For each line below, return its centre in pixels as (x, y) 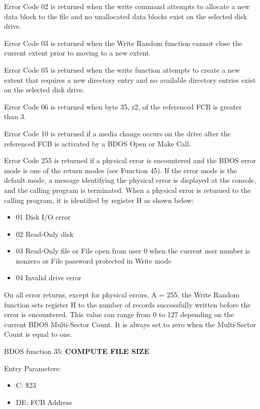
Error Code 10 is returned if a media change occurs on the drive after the (117, 133)
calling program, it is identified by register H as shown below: (99, 200)
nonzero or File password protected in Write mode (93, 260)
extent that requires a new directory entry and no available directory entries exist (130, 80)
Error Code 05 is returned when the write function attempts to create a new (122, 69)
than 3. (15, 116)
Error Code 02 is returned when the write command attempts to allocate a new (127, 6)
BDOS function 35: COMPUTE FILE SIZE (77, 351)
